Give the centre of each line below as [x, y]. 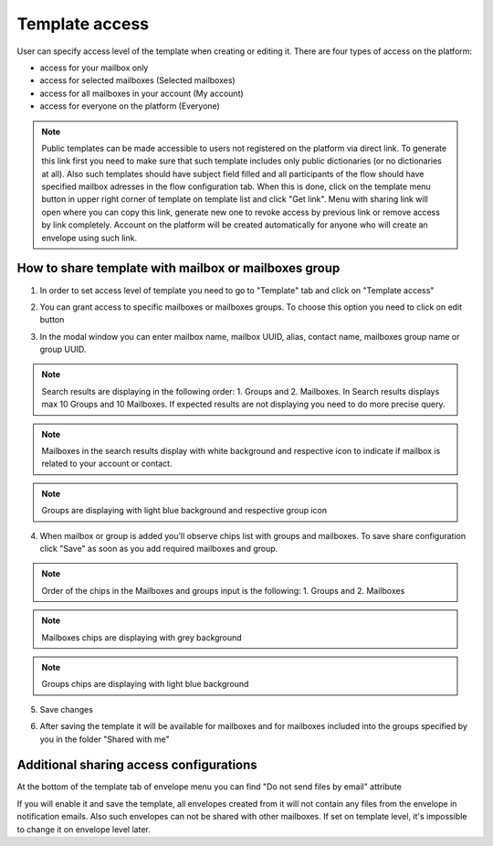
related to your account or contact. [107, 464]
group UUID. [63, 349]
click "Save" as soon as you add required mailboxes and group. [159, 549]
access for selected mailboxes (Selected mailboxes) [138, 80]
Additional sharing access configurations [137, 765]
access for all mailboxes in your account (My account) [142, 93]
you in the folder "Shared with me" [105, 739]
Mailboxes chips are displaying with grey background [142, 637]
